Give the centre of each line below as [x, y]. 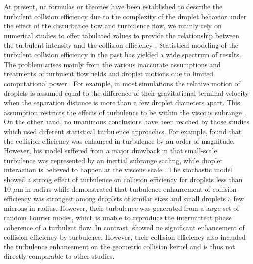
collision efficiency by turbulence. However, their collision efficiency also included [125, 237]
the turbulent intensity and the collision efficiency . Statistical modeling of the [121, 45]
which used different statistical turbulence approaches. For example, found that [123, 131]
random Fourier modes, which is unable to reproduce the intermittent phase [118, 218]
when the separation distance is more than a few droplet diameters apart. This [122, 102]
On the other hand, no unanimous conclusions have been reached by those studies [127, 122]
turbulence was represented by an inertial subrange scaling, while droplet [114, 160]
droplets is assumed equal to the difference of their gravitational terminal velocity [126, 93]
